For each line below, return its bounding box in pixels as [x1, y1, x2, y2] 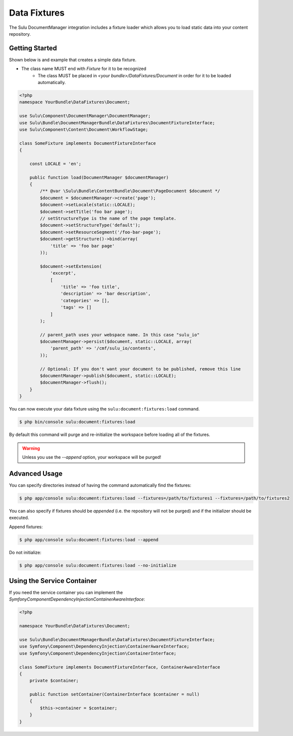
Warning [22, 445, 40, 451]
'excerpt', [50, 270, 77, 276]
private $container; [29, 678, 79, 684]
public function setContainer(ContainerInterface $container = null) [29, 692, 200, 697]
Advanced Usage [9, 469, 63, 477]
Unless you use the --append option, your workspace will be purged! [22, 454, 161, 460]
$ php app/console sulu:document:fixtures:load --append [19, 537, 159, 542]
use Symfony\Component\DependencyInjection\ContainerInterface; [19, 650, 177, 656]
